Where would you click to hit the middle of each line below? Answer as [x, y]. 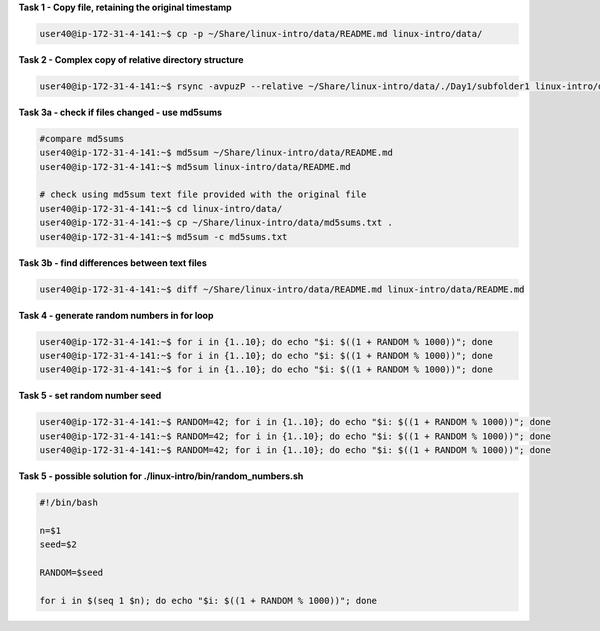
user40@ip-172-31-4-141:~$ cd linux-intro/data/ [161, 208]
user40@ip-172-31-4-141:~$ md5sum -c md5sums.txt [163, 236]
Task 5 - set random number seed [90, 396]
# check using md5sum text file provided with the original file [203, 194]
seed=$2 [58, 544]
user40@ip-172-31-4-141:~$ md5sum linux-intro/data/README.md [195, 166]
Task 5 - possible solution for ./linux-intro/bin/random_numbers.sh [161, 476]
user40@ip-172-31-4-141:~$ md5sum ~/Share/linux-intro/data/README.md [216, 153]
